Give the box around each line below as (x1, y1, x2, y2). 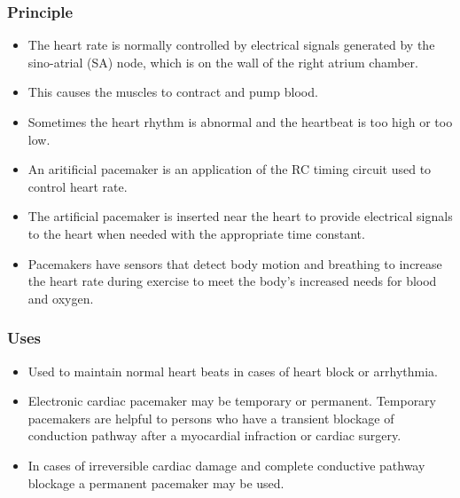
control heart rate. (27, 177, 128, 195)
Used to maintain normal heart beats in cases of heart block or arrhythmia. (27, 361, 438, 380)
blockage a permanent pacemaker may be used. (27, 473, 285, 492)
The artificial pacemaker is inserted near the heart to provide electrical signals (27, 207, 453, 225)
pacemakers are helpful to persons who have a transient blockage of (27, 408, 394, 427)
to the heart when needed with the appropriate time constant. (27, 224, 365, 242)
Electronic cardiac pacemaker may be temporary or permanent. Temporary (27, 391, 437, 410)
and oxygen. (27, 289, 94, 307)
